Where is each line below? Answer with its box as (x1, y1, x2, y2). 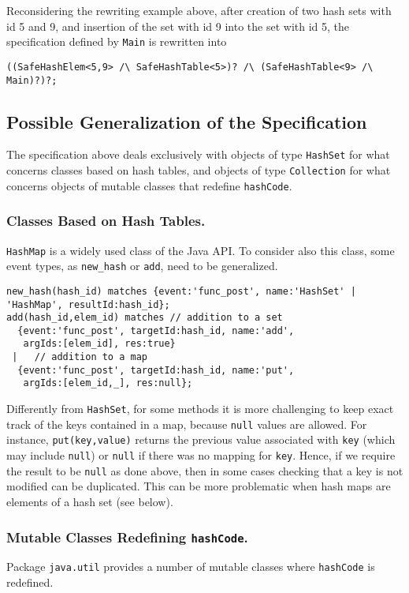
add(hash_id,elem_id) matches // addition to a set (6, 312, 283, 324)
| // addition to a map (12, 351, 147, 363)
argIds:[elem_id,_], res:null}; (23, 377, 193, 389)
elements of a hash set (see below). (6, 493, 173, 509)
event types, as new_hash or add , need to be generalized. (6, 257, 278, 274)
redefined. (6, 574, 54, 591)
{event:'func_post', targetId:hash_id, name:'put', (17, 364, 295, 376)
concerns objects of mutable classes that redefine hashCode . (6, 177, 292, 193)
